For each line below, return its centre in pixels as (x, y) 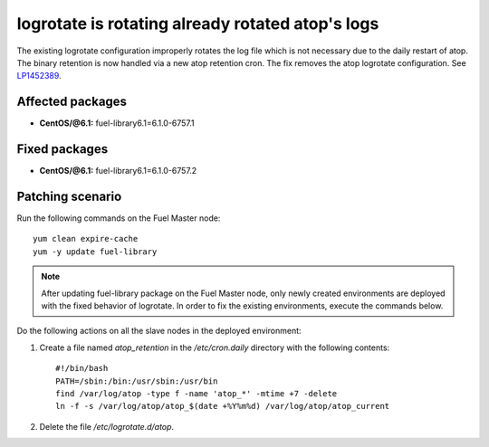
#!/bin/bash (82, 368)
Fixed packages (62, 149)
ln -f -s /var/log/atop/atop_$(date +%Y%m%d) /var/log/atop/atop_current (223, 406)
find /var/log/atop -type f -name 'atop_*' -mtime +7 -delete (197, 393)
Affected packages (72, 102)
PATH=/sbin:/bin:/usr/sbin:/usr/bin (137, 381)
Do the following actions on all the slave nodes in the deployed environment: (159, 331)
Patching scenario (69, 196)
